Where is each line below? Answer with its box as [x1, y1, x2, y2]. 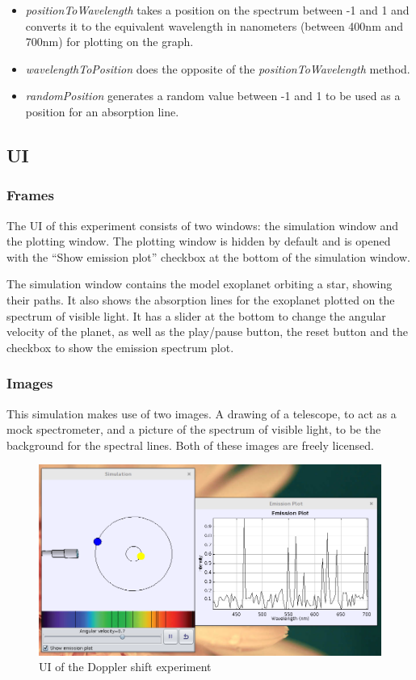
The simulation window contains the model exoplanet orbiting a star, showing [6, 275, 393, 292]
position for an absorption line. [25, 103, 179, 120]
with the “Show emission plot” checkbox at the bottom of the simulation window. [6, 248, 410, 265]
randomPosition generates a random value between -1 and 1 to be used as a [25, 87, 401, 104]
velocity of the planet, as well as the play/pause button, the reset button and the [6, 323, 408, 340]
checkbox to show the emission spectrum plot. [6, 338, 234, 355]
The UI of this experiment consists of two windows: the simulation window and [6, 216, 399, 233]
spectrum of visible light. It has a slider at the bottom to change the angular [6, 307, 386, 324]
